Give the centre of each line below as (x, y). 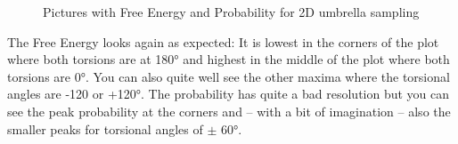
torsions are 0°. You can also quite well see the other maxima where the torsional (229, 76)
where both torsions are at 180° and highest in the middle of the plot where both (229, 59)
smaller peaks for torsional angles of (105, 128)
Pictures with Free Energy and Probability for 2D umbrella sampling (231, 12)
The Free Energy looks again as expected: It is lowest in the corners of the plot (223, 41)
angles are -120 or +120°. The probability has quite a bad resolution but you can (229, 94)
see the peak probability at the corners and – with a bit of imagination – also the (229, 111)
